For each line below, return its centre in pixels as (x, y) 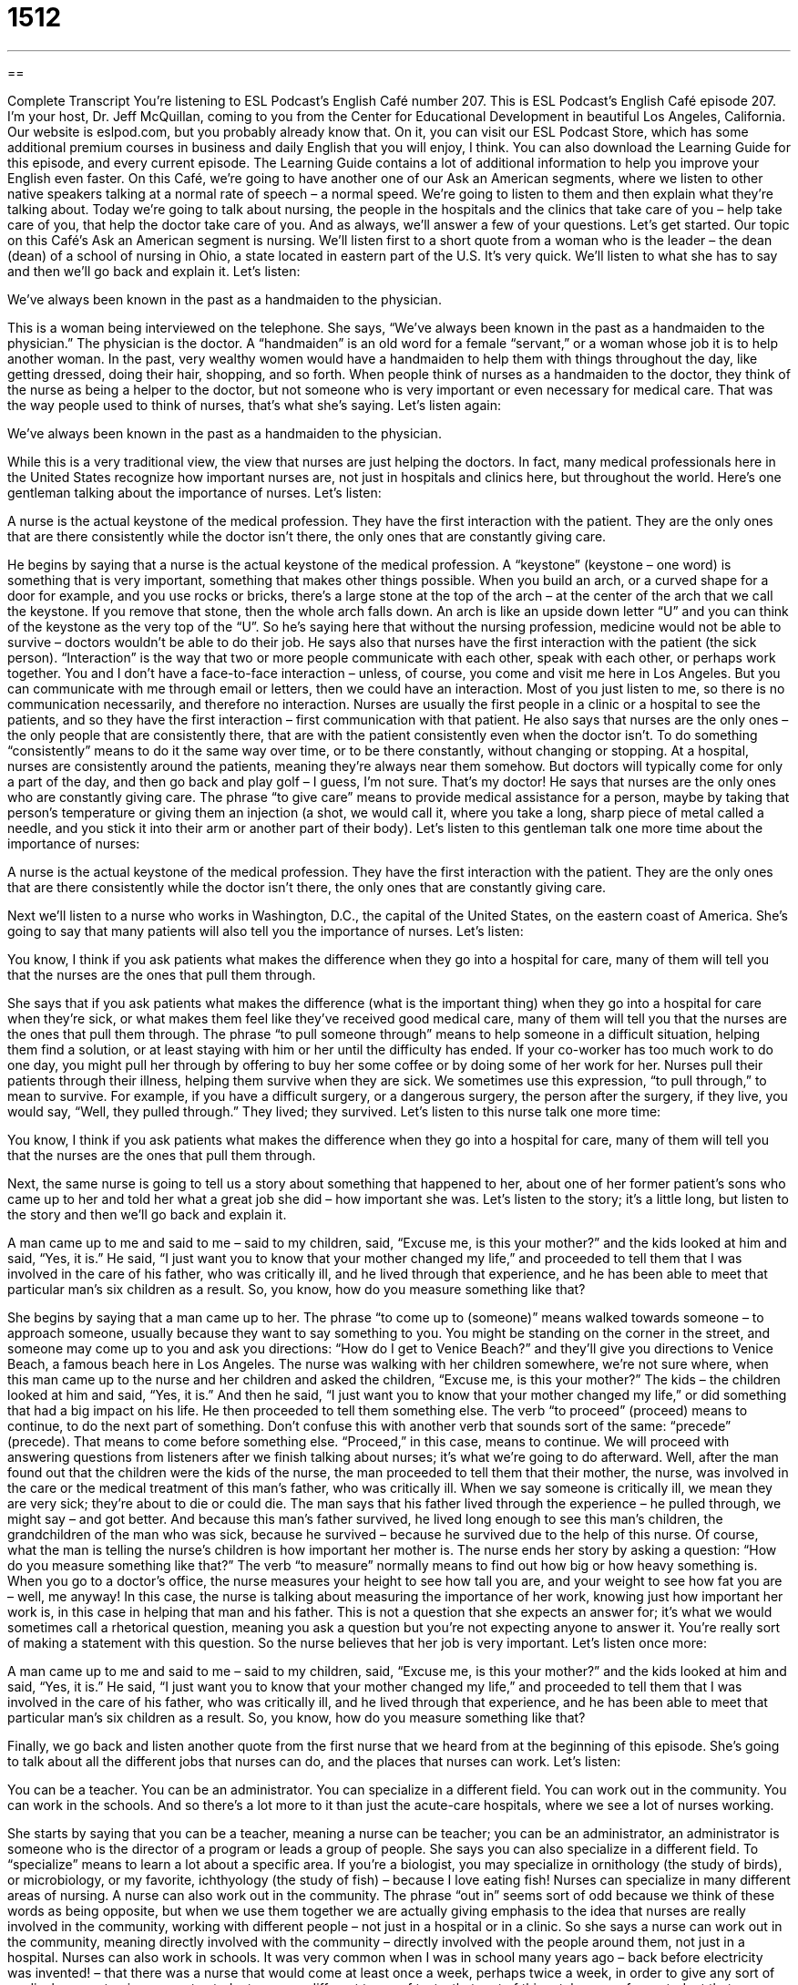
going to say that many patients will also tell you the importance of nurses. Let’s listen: (266, 931)
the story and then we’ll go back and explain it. (147, 1214)
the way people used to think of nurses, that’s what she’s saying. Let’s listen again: (254, 405)
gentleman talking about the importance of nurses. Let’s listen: (194, 492)
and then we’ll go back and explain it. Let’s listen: (154, 271)
